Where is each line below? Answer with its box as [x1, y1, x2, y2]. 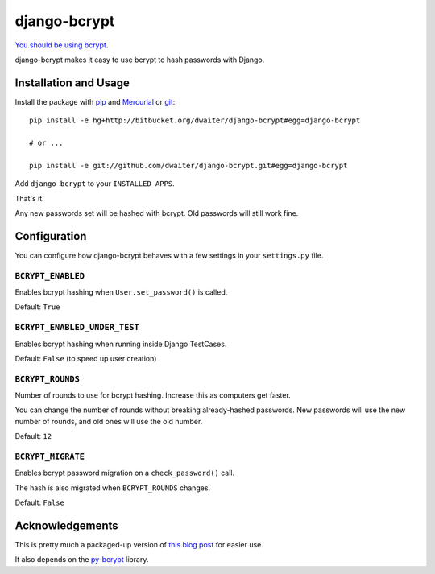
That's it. [14, 193, 44, 203]
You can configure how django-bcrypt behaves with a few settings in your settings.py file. [14, 250, 324, 260]
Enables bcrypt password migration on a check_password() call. [14, 468, 235, 478]
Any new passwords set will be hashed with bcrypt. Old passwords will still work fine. [14, 208, 299, 217]
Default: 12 [14, 432, 52, 441]
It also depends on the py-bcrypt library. [14, 555, 149, 564]
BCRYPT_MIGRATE [14, 452, 85, 462]
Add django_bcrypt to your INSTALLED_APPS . [14, 179, 175, 188]
